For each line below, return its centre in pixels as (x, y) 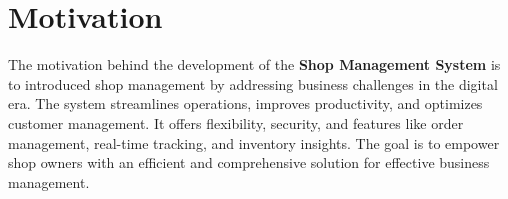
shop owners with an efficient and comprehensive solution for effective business (249, 162)
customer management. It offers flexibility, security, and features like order (236, 122)
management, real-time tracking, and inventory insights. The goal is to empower (254, 142)
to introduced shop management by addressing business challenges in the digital (253, 83)
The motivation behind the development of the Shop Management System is (254, 64)
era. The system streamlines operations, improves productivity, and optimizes (245, 103)
